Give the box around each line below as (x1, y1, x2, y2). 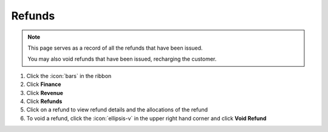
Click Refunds (26, 97, 63, 105)
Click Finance (26, 81, 61, 88)
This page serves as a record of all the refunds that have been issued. (27, 44, 203, 51)
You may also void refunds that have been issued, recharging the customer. (27, 55, 217, 63)
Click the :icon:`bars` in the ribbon (26, 72, 112, 79)
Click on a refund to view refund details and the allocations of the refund (26, 106, 208, 113)
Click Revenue (26, 89, 64, 96)
